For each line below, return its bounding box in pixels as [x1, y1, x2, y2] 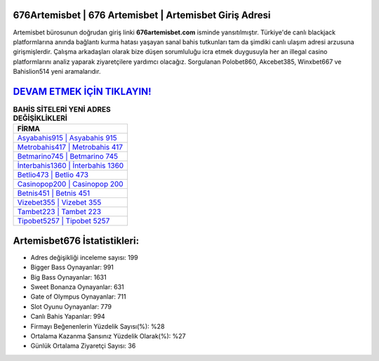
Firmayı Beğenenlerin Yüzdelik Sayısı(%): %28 [30, 322, 165, 330]
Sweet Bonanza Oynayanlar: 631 [30, 283, 124, 291]
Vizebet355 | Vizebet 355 [17, 197, 102, 207]
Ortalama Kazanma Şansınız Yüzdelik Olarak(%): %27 [30, 332, 186, 340]
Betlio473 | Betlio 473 [17, 170, 89, 180]
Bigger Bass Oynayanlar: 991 [30, 263, 114, 272]
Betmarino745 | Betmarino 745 [17, 152, 119, 162]
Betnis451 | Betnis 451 [17, 188, 91, 198]
